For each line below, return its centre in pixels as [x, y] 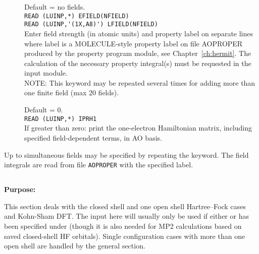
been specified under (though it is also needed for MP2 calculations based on [123, 226]
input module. [46, 73]
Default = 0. [44, 110]
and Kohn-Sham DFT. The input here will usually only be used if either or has [126, 216]
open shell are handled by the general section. [75, 246]
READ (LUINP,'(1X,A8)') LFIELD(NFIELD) [91, 24]
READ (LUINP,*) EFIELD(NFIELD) [77, 16]
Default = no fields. [55, 7]
